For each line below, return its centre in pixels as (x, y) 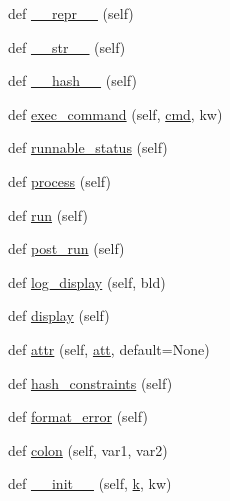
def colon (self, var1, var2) (88, 449)
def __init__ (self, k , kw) (90, 483)
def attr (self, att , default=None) (109, 348)
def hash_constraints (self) (90, 382)
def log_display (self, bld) (87, 281)
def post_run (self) (66, 248)
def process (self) (59, 180)
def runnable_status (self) (88, 147)
